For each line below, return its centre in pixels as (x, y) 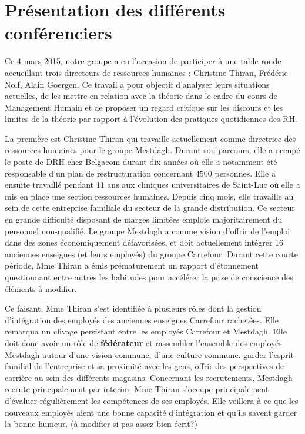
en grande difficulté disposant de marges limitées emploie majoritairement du (144, 219)
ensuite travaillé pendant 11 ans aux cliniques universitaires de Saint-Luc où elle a (152, 185)
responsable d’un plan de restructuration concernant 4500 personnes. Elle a (140, 173)
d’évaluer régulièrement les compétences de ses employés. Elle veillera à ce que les (152, 400)
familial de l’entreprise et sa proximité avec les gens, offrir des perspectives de (145, 366)
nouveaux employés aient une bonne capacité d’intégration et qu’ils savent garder (151, 412)
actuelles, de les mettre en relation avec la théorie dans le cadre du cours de (141, 96)
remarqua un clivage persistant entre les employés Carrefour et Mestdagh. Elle (146, 331)
